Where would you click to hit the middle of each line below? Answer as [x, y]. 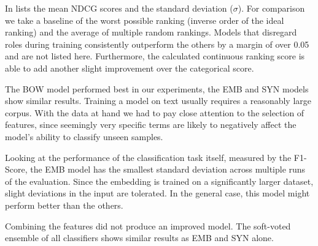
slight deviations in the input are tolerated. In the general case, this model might [157, 193]
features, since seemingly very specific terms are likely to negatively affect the [151, 125]
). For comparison [271, 8]
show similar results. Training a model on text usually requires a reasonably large [158, 101]
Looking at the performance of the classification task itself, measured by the [148, 157]
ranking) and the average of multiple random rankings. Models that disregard [151, 32]
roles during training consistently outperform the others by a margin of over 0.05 [157, 44]
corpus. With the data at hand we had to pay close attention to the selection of [155, 112]
